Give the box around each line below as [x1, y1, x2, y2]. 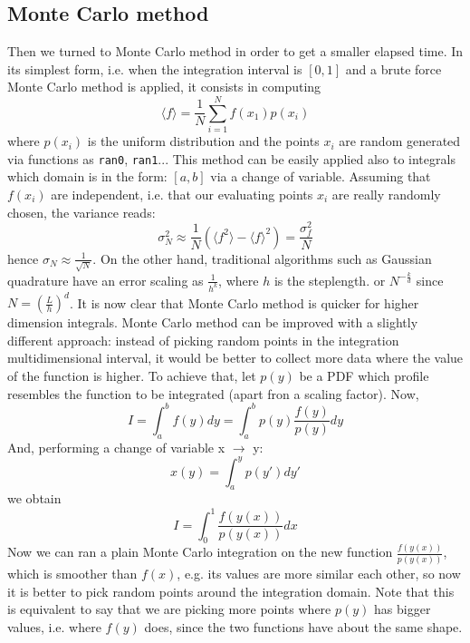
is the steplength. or [273, 270, 386, 289]
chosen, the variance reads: [7, 202, 156, 221]
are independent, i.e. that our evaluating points [51, 184, 313, 203]
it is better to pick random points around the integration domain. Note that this [7, 581, 455, 600]
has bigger [374, 599, 431, 619]
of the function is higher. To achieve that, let [7, 366, 256, 385]
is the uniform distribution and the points [87, 132, 320, 151]
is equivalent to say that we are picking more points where [7, 599, 331, 619]
